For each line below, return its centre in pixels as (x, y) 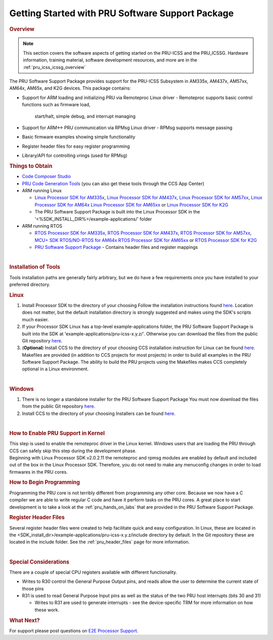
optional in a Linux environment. (55, 369)
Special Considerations (39, 562)
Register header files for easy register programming (76, 146)
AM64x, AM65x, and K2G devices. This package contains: (70, 88)
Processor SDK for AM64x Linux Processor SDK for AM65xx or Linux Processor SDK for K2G (131, 204)
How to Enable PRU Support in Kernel (57, 433)
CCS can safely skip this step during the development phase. (73, 451)
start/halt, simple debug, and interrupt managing (85, 116)
